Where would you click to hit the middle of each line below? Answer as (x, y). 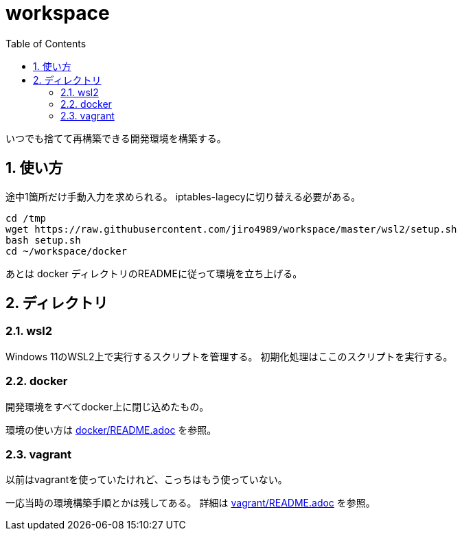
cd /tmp (26, 218)
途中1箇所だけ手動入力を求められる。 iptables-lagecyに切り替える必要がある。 (183, 196)
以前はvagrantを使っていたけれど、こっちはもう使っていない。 (147, 480)
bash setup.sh (43, 240)
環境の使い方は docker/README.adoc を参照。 (111, 430)
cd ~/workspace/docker (67, 251)
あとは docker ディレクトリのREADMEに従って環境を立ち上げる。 (154, 273)
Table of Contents (46, 43)
